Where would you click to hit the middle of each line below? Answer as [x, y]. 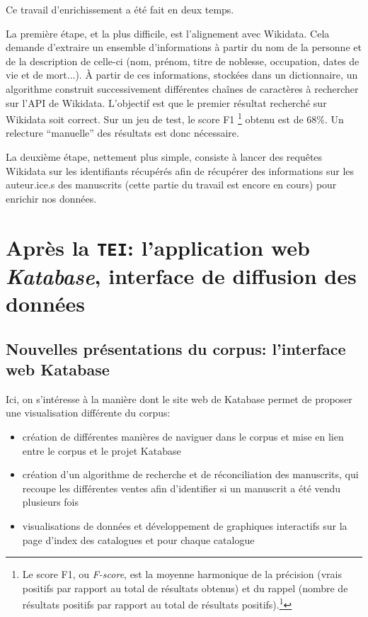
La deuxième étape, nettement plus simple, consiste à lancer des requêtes [164, 157]
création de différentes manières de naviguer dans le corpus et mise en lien [183, 437]
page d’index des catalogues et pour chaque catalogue [138, 539]
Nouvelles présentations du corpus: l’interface [176, 348]
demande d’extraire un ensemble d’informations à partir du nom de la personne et [184, 47]
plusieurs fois [51, 502]
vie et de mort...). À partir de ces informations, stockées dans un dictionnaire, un [182, 75]
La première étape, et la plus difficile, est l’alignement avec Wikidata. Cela [168, 33]
